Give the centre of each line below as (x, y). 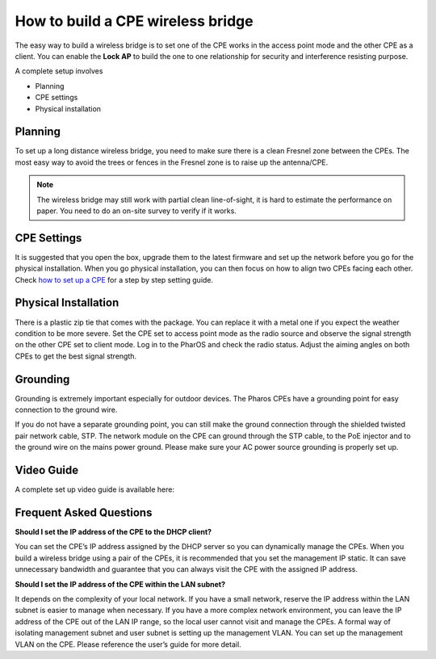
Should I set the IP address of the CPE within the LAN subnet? (120, 584)
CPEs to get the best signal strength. (76, 356)
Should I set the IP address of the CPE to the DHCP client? (113, 532)
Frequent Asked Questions (84, 512)
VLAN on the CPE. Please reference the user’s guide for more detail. (128, 644)
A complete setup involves (59, 71)
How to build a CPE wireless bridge (134, 21)
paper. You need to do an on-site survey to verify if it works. (137, 211)
